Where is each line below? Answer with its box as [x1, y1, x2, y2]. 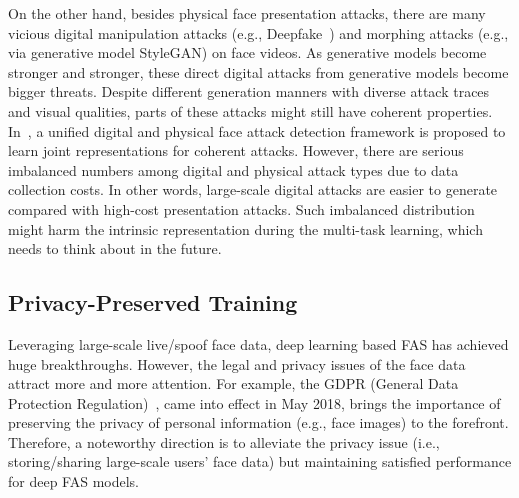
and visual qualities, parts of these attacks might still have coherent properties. [8, 100, 493, 121]
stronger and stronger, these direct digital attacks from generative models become [8, 61, 509, 82]
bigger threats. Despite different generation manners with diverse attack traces [8, 81, 490, 102]
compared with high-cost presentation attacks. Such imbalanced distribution [8, 198, 475, 219]
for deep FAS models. [8, 471, 139, 492]
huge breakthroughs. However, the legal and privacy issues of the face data [8, 353, 466, 374]
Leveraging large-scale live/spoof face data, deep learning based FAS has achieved [8, 333, 509, 354]
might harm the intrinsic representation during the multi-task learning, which [8, 218, 483, 239]
